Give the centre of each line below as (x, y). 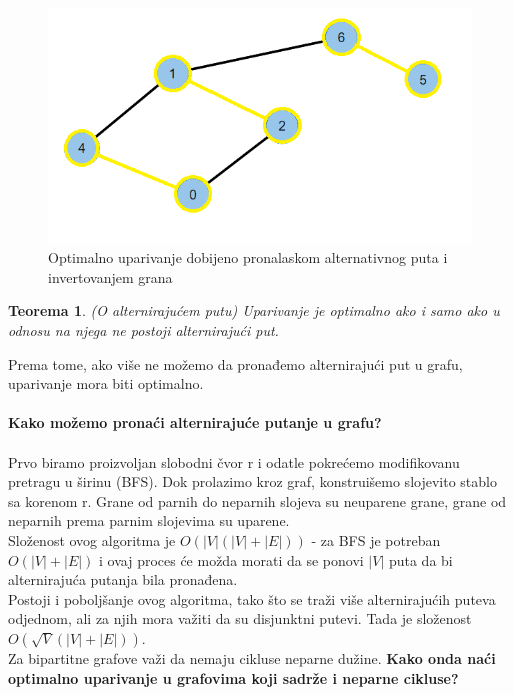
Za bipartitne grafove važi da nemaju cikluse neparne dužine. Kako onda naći (252, 657)
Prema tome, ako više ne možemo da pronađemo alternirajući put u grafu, (235, 363)
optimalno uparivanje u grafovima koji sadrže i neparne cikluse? (233, 677)
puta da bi (420, 559)
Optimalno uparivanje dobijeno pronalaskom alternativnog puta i (248, 257)
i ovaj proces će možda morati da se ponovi (231, 559)
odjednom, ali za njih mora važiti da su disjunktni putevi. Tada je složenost (240, 618)
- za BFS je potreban (376, 539)
